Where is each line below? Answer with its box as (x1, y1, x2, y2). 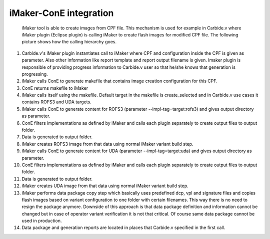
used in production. (21, 218, 62, 224)
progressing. (21, 71, 48, 77)
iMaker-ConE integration (9, 7, 114, 18)
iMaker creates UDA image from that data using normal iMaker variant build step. (21, 183, 188, 189)
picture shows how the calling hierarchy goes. (21, 39, 117, 45)
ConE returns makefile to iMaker (21, 85, 88, 91)
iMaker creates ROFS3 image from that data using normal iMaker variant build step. (21, 141, 193, 147)
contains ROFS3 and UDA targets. (21, 99, 92, 105)
